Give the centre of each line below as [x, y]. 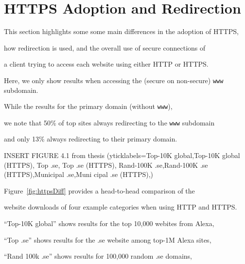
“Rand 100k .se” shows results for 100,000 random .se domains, [98, 256]
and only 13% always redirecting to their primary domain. [91, 139]
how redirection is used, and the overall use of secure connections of [105, 47]
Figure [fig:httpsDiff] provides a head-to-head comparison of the [99, 190]
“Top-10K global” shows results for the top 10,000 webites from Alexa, [109, 223]
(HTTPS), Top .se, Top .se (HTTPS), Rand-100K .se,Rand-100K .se [106, 165]
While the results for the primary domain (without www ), [88, 106]
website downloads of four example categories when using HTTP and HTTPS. [121, 207]
